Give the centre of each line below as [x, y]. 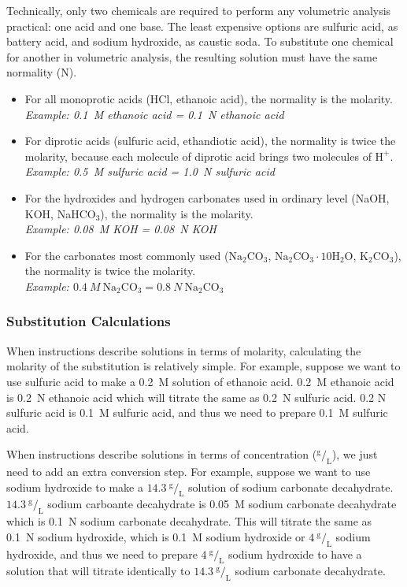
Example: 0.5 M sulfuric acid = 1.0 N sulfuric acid [150, 171]
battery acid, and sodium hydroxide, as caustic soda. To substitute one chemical [200, 41]
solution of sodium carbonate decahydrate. [290, 487]
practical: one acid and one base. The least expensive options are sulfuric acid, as [202, 26]
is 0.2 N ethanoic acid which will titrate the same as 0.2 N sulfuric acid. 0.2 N [196, 397]
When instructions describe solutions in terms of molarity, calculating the [184, 350]
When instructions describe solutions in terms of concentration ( [162, 454]
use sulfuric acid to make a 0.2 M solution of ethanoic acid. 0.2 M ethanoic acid [200, 381]
